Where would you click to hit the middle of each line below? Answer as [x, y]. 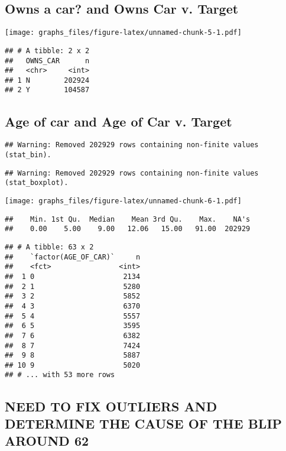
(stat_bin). [28, 155]
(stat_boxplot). [37, 183]
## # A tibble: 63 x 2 [49, 247]
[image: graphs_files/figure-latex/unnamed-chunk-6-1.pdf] [123, 201]
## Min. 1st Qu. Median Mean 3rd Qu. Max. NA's [128, 219]
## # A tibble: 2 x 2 [47, 51]
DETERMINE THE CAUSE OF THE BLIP [144, 423]
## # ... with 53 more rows [60, 375]
